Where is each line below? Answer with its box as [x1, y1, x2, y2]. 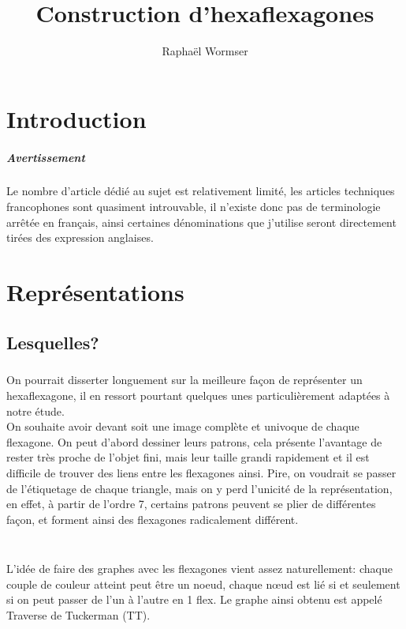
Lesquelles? [6, 330, 99, 354]
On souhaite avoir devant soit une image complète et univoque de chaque [6, 418, 359, 435]
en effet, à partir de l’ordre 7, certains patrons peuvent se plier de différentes [6, 495, 376, 512]
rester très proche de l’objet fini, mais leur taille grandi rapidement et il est [6, 449, 370, 465]
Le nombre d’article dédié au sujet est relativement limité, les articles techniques [6, 183, 395, 199]
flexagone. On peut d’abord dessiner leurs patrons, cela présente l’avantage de [6, 433, 382, 450]
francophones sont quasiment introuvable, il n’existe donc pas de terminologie [6, 198, 381, 215]
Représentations [6, 276, 184, 308]
